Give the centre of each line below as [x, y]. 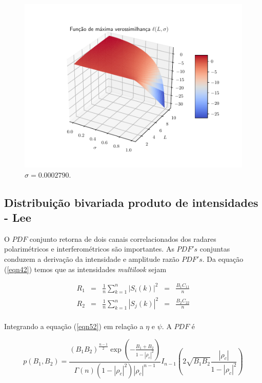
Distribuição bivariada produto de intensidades [131, 202]
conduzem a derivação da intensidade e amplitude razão [92, 258]
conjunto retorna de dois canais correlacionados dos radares [123, 238]
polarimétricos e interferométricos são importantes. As [89, 249]
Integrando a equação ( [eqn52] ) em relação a [74, 326]
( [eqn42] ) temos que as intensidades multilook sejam [85, 269]
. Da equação [223, 258]
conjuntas [215, 249]
